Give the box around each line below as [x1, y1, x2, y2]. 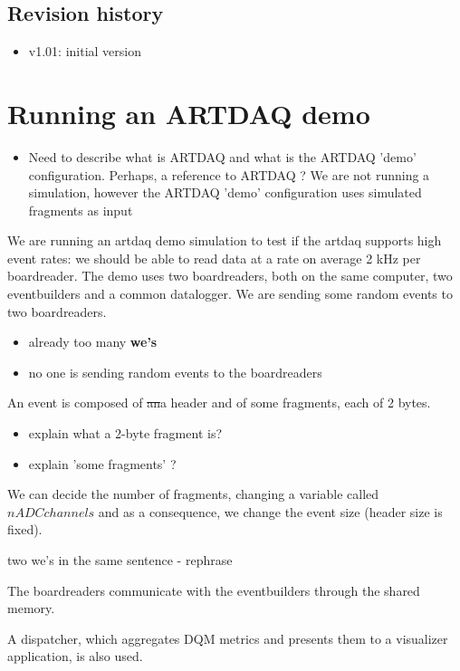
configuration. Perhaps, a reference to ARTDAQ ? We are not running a [28, 165, 430, 184]
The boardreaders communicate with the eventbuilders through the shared [7, 580, 420, 599]
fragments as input [28, 200, 133, 219]
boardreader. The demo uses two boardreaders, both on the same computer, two [7, 266, 453, 285]
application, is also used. [7, 647, 143, 666]
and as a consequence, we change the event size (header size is [98, 502, 443, 521]
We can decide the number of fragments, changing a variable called [7, 484, 379, 503]
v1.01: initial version [28, 42, 141, 61]
